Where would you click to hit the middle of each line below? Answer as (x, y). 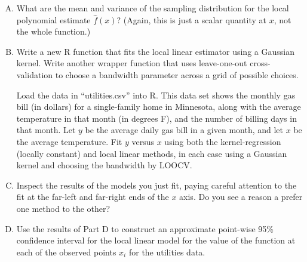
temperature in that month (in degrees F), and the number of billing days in (156, 118)
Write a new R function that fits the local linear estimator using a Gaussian (155, 51)
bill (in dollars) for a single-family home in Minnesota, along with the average (159, 107)
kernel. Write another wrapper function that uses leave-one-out (132, 63)
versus (143, 141)
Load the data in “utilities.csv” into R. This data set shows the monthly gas (156, 95)
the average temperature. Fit (69, 141)
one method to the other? (63, 208)
